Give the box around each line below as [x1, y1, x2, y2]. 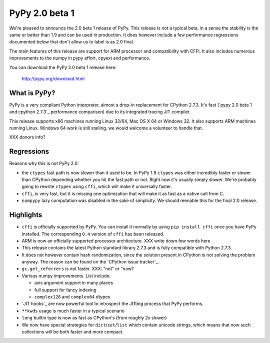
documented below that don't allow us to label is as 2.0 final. [9, 39, 134, 45]
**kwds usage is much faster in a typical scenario [21, 307, 125, 313]
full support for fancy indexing [34, 286, 97, 292]
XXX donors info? [9, 134, 45, 140]
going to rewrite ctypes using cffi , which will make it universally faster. [21, 183, 172, 189]
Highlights [9, 210, 42, 219]
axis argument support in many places [34, 280, 113, 286]
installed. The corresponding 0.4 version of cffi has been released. [21, 230, 164, 237]
